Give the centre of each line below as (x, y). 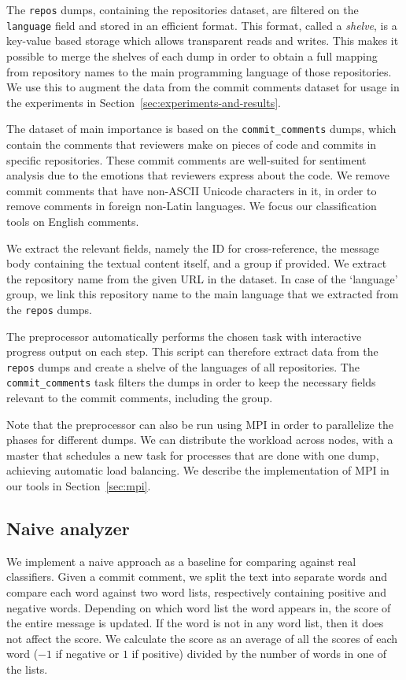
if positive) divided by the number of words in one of (259, 654)
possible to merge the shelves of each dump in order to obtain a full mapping (192, 55)
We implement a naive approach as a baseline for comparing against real (181, 561)
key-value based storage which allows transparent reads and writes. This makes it (203, 41)
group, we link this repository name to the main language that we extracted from (203, 294)
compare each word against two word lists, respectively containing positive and (197, 591)
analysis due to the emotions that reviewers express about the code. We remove (198, 175)
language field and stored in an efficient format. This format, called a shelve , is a (202, 25)
